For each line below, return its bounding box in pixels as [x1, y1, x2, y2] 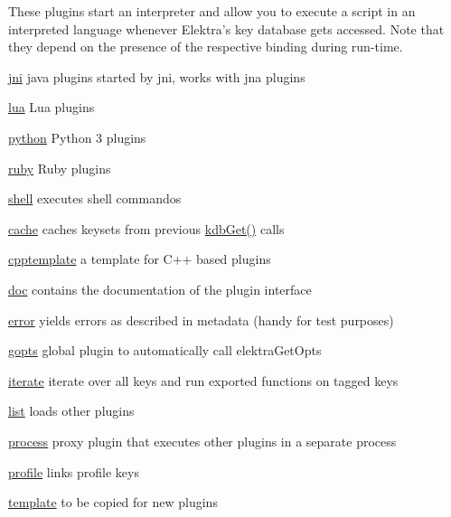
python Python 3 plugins [8, 127, 146, 146]
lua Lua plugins [8, 98, 95, 117]
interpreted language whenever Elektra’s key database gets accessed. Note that [8, 19, 445, 38]
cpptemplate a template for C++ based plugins [8, 249, 271, 268]
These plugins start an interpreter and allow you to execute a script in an [8, 2, 416, 20]
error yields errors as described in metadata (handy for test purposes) [8, 310, 394, 329]
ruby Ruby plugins [8, 158, 111, 177]
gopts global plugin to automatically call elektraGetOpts [8, 341, 322, 360]
